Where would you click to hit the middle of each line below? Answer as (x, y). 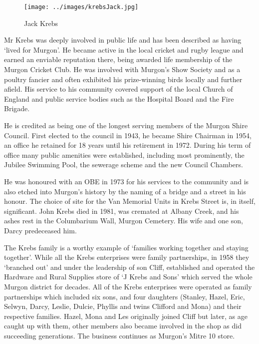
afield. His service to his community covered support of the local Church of (119, 89)
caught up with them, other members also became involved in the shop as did (123, 326)
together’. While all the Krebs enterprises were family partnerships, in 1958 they (127, 257)
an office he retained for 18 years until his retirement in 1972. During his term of (128, 145)
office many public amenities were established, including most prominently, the (124, 154)
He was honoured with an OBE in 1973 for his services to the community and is (127, 181)
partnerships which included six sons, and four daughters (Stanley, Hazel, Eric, (125, 296)
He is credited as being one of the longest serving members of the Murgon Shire (126, 125)
